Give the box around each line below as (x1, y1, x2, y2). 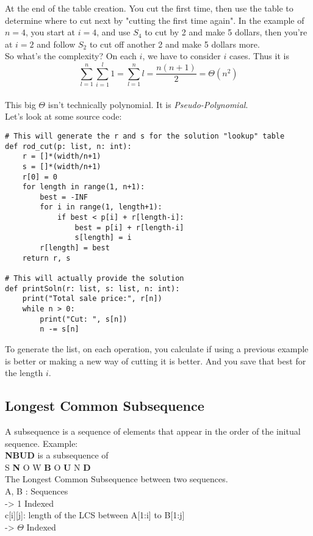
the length (5, 366, 43, 379)
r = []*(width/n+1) (22, 152, 101, 161)
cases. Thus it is (229, 49, 289, 62)
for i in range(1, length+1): (40, 203, 162, 212)
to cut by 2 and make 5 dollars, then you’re (145, 26, 308, 38)
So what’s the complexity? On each (5, 49, 137, 62)
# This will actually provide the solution (5, 274, 184, 283)
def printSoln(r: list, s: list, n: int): (5, 284, 180, 293)
